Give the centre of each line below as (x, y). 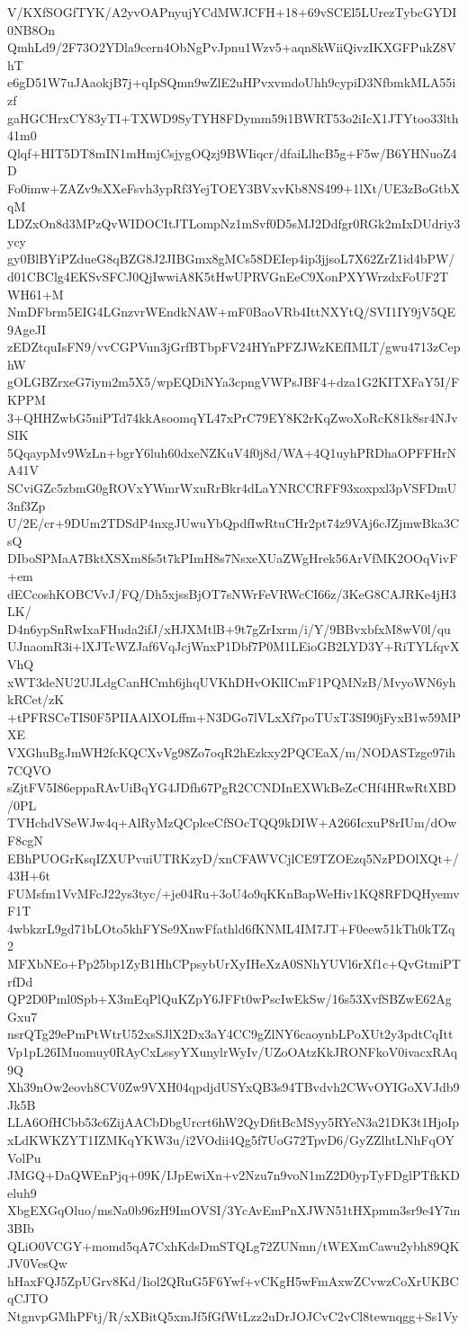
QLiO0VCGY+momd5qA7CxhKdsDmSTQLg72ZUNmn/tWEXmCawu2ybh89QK (234, 1245)
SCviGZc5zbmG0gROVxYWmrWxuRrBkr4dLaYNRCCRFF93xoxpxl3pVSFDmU (232, 488)
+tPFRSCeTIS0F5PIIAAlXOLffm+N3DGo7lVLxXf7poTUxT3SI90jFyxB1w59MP (234, 716)
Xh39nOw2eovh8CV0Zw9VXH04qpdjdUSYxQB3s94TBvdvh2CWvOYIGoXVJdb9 (234, 1087)
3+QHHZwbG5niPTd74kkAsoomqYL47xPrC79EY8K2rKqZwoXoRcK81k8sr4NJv (233, 417)
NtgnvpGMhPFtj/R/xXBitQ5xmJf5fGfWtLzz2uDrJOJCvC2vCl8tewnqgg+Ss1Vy (233, 1315)
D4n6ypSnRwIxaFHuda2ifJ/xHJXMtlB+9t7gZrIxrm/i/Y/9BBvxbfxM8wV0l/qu (229, 628)
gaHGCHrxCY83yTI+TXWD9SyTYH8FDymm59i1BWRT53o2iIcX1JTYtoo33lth (233, 117)
